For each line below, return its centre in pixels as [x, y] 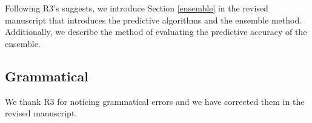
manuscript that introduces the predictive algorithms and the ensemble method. [154, 20]
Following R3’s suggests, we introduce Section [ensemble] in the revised [137, 8]
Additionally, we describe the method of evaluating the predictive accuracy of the [156, 32]
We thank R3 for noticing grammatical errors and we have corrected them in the [155, 101]
